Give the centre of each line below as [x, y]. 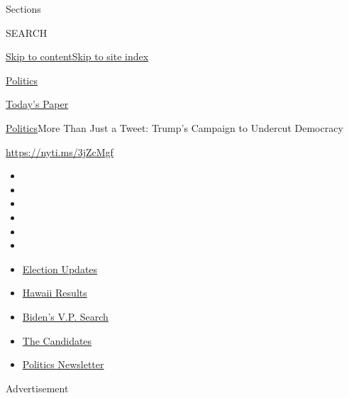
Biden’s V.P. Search [65, 316]
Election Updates [60, 269]
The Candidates [57, 340]
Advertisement [37, 388]
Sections [23, 9]
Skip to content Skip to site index [77, 56]
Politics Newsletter [63, 364]
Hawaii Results [55, 293]
